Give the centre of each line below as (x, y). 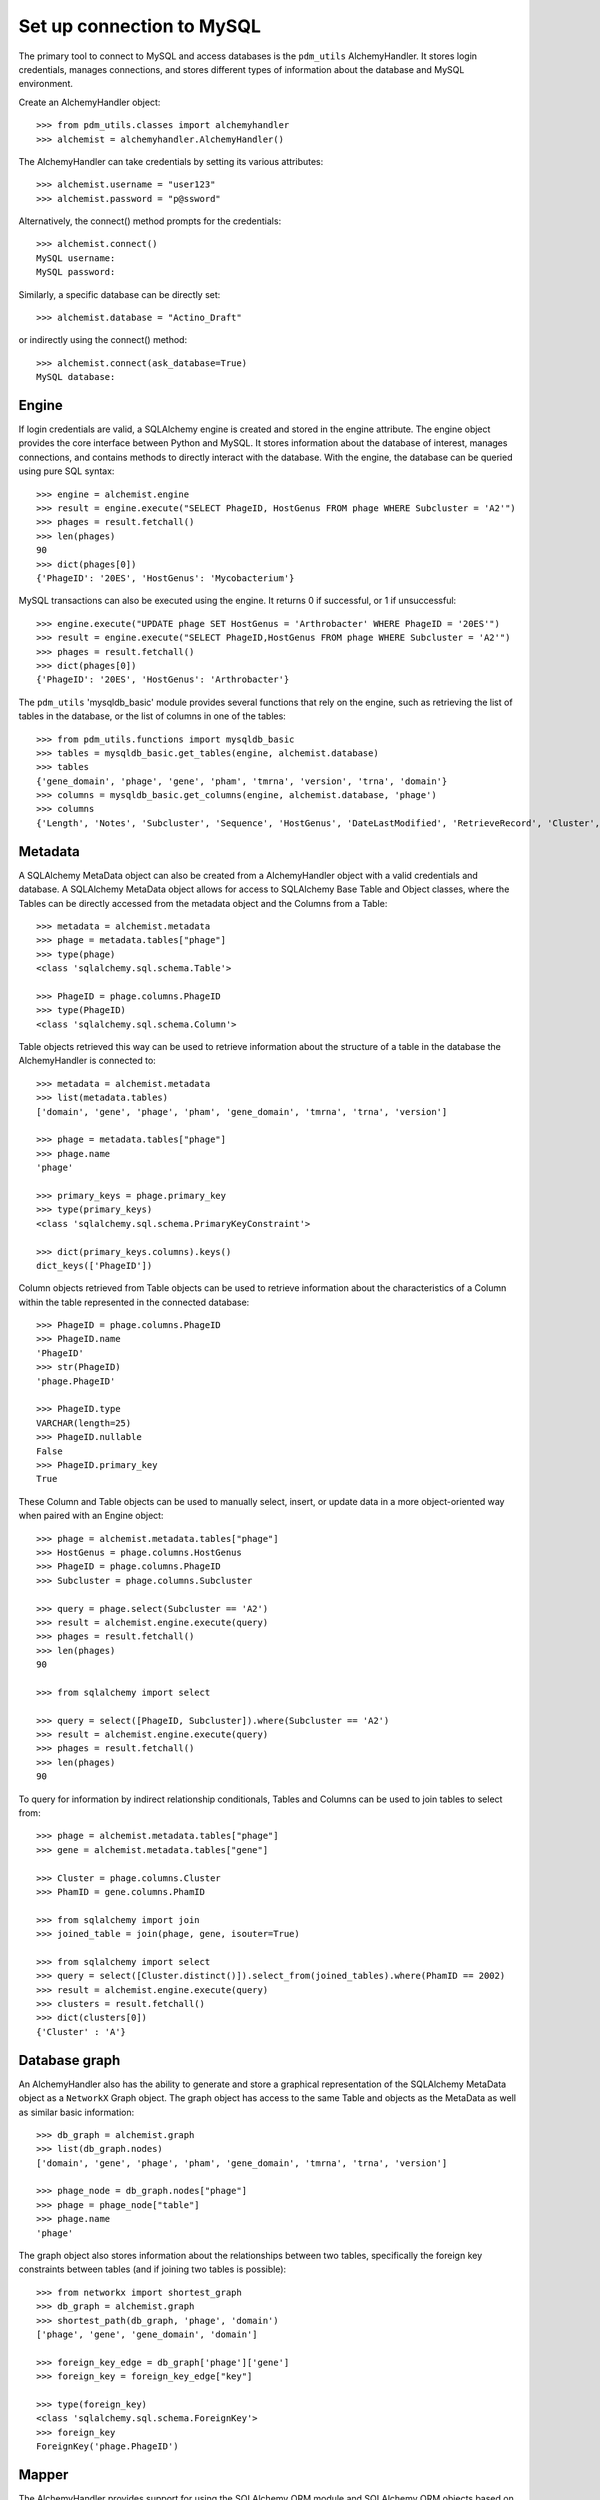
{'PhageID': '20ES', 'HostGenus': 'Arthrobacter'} (163, 679)
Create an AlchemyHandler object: (89, 102)
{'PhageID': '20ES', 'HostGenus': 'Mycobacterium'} (165, 578)
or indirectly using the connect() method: (103, 340)
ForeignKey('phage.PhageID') (107, 2446)
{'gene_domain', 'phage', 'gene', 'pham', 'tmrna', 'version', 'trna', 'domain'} (242, 781)
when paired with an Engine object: (91, 1516)
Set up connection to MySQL (140, 26)
